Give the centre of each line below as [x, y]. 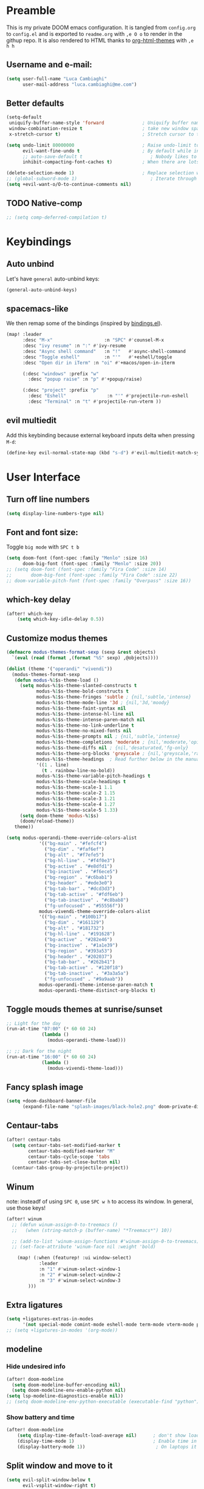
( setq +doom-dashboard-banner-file [51, 1101]
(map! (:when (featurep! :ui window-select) [74, 1258]
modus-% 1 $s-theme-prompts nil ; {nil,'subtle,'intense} [108, 737]
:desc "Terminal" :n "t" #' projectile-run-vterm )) [95, 402]
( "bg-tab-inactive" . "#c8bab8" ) [87, 900]
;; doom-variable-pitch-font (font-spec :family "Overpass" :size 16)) [99, 581]
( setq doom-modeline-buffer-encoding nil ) [66, 1385]
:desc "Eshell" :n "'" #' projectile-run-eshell [108, 396]
